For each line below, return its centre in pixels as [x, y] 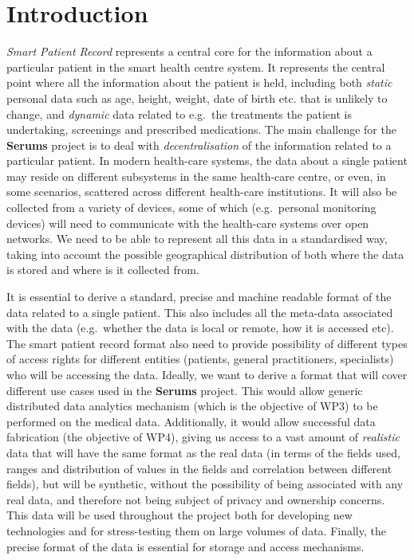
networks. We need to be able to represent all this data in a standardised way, [197, 239]
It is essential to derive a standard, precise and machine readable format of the [199, 297]
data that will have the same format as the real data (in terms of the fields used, [203, 452]
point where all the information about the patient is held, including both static [199, 82]
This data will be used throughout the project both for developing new [179, 515]
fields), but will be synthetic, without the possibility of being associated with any [205, 484]
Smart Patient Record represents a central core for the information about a [189, 51]
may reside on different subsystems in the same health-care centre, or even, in [196, 176]
